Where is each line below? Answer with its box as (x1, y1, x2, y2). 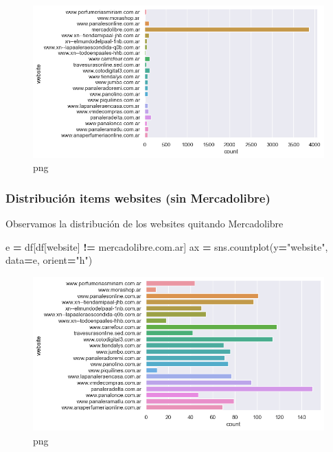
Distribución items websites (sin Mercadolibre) (5, 189, 271, 206)
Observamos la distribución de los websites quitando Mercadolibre (5, 216, 284, 231)
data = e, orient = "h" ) (5, 253, 93, 267)
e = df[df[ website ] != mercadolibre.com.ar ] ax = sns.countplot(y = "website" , (5, 239, 328, 253)
